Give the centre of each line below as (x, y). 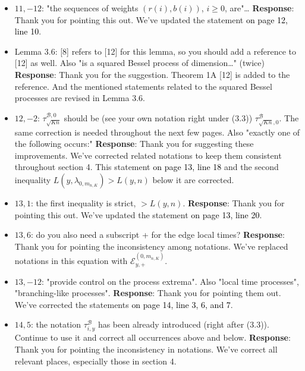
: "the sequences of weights (90, 8)
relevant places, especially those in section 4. (95, 361)
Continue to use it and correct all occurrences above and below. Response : (152, 337)
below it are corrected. (193, 179)
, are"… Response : (259, 8)
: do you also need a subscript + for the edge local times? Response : (158, 235)
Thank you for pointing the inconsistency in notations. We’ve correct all (146, 349)
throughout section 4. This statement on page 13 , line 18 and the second (147, 167)
